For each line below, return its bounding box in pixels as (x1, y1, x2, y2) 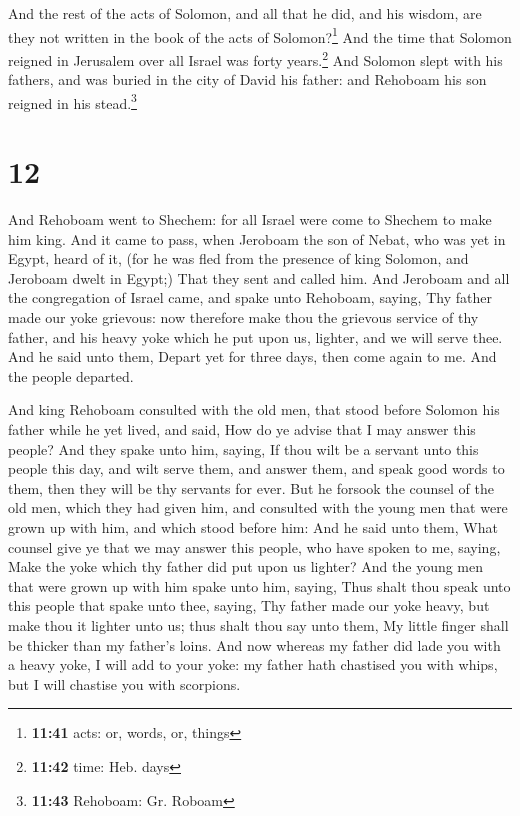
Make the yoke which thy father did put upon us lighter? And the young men (8, 556, 484, 577)
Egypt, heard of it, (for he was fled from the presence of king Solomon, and (8, 248, 469, 269)
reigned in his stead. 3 (8, 89, 137, 113)
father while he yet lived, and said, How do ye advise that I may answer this (8, 419, 476, 439)
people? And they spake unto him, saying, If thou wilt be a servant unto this (8, 438, 479, 459)
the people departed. (8, 365, 134, 386)
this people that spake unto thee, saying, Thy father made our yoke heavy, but (8, 595, 490, 616)
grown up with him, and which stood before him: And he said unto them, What (8, 516, 498, 537)
